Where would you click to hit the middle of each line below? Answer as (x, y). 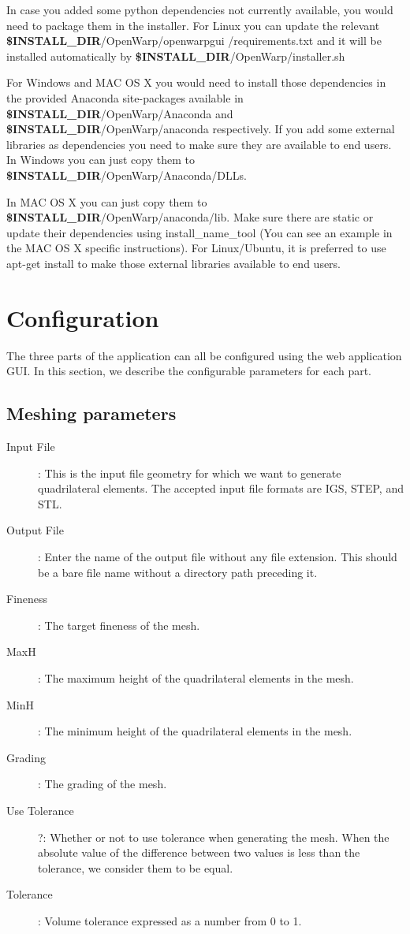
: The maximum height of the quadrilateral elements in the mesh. (196, 677)
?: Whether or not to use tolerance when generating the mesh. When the (214, 837)
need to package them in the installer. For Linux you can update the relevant (193, 25)
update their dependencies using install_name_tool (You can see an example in (199, 232)
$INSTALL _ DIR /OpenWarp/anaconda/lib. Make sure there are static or (190, 217)
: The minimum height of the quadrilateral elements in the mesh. (195, 731)
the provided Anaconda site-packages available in (125, 97)
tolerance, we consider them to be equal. (136, 867)
